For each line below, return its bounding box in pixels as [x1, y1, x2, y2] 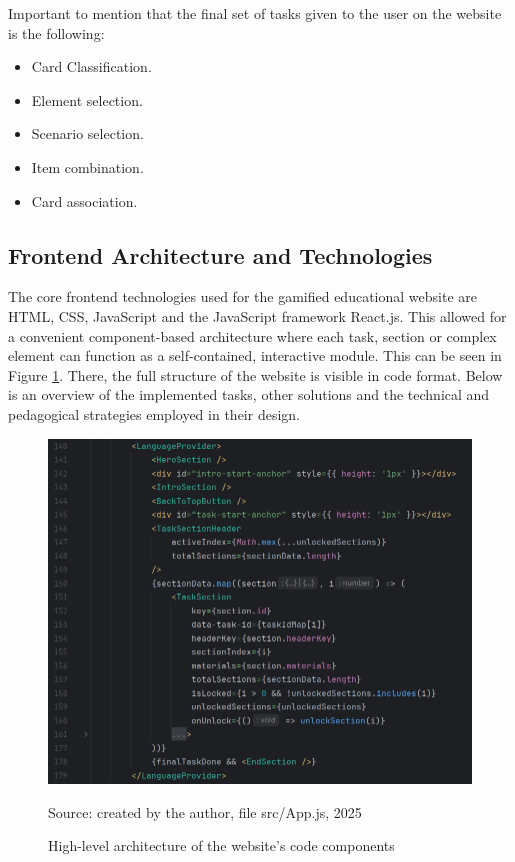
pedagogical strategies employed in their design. [8, 403, 300, 424]
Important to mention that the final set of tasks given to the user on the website [8, 3, 502, 23]
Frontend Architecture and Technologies [8, 239, 433, 270]
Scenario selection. [31, 123, 144, 144]
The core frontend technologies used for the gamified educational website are [8, 286, 477, 307]
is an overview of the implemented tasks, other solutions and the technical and [8, 384, 490, 405]
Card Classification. [31, 56, 152, 77]
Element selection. [31, 89, 143, 110]
